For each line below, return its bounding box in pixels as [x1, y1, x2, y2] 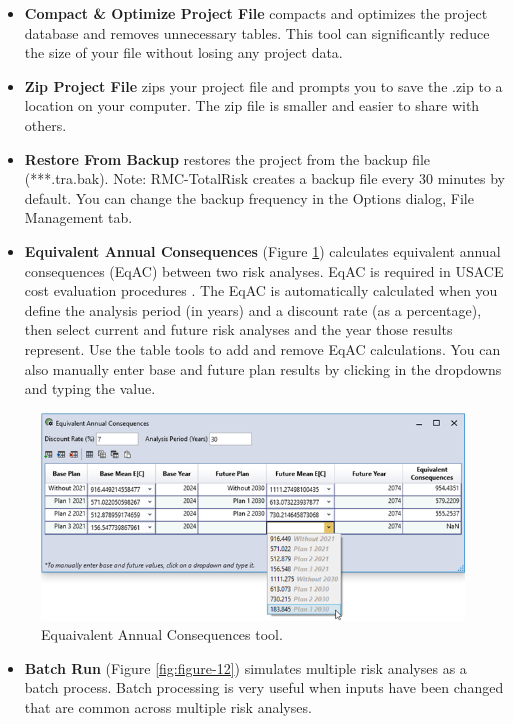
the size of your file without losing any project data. [24, 42, 343, 63]
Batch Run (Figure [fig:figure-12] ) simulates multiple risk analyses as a [24, 657, 467, 678]
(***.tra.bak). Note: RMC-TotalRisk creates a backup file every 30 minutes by [24, 168, 506, 189]
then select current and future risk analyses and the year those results [24, 319, 453, 340]
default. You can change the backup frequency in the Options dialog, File [24, 187, 474, 208]
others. [24, 114, 67, 135]
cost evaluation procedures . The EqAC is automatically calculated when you [24, 280, 498, 301]
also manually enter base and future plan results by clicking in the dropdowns [24, 358, 502, 379]
